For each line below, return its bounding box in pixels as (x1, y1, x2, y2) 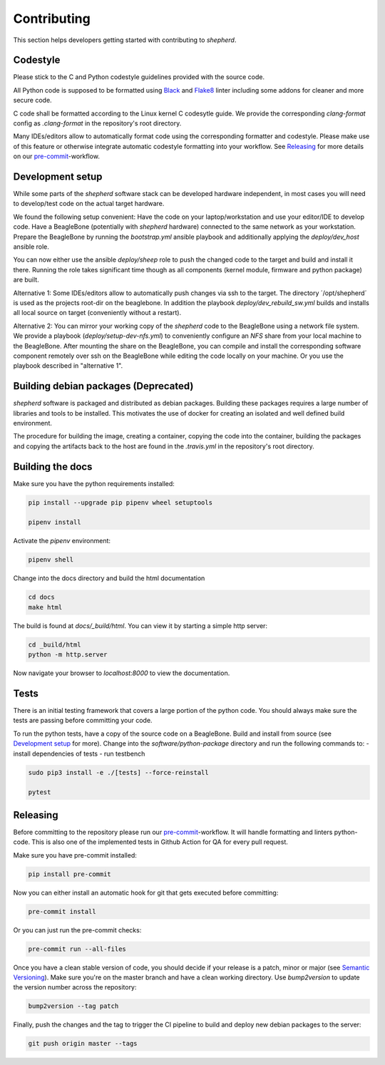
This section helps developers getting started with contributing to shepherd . (13, 36, 237, 44)
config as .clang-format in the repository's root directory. (13, 119, 182, 128)
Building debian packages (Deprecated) (13, 380, 194, 392)
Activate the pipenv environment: (13, 537, 111, 545)
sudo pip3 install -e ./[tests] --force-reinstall (28, 768, 210, 776)
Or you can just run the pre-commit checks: (13, 925, 142, 934)
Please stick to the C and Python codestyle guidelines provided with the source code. (13, 73, 265, 81)
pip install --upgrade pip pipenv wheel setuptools (28, 498, 213, 506)
